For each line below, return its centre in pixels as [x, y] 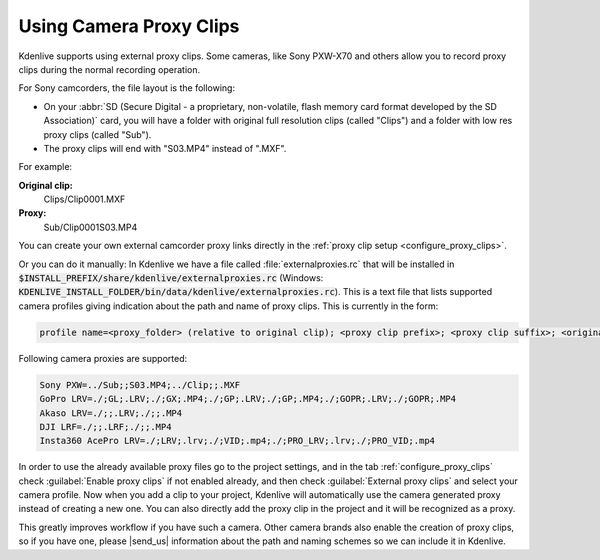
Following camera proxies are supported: [103, 358]
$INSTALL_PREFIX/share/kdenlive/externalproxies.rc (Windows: [171, 278]
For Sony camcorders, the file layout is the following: [126, 88]
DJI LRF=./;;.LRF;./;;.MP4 [105, 426]
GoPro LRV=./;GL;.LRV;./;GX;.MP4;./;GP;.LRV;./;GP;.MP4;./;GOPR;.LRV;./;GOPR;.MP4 [248, 399]
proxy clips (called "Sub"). [97, 134]
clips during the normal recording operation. [109, 69]
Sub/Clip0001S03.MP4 [90, 227]
